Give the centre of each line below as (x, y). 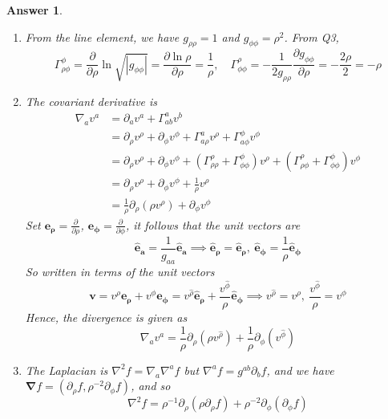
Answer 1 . (34, 10)
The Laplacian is (67, 370)
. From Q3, (311, 37)
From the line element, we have (102, 37)
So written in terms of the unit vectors (120, 271)
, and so (151, 386)
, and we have (300, 370)
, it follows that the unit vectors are (213, 224)
